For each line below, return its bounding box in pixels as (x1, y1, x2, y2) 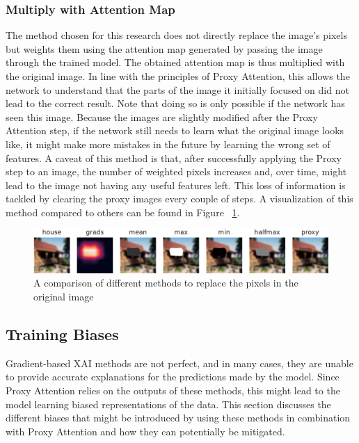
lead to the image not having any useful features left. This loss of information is (6, 177, 346, 192)
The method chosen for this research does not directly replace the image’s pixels (6, 28, 347, 42)
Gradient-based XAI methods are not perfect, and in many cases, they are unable (6, 355, 353, 370)
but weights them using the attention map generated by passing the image (6, 41, 323, 56)
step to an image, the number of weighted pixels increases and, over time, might (6, 164, 346, 179)
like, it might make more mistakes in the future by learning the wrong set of (6, 136, 330, 151)
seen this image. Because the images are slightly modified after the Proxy (6, 109, 318, 124)
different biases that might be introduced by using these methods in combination (6, 410, 351, 425)
